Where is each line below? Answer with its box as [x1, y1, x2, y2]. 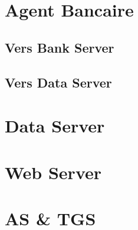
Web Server [5, 160, 102, 184]
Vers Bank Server [5, 38, 114, 56]
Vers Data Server [5, 73, 112, 91]
